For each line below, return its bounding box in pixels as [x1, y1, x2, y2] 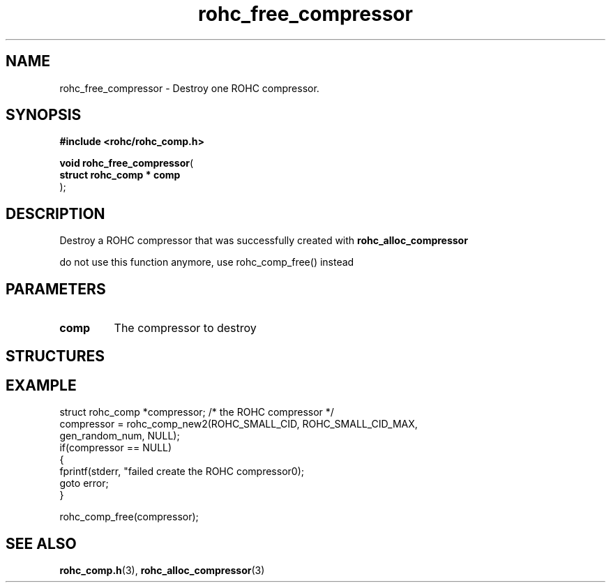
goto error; [59, 477, 109, 490]
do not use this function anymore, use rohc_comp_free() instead [59, 256, 354, 269]
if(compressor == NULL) [59, 442, 172, 454]
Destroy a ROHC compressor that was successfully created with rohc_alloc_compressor [59, 234, 468, 247]
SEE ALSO [6, 534, 77, 552]
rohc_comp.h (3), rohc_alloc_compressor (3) [59, 564, 265, 577]
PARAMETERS [6, 280, 106, 298]
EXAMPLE [6, 376, 77, 394]
